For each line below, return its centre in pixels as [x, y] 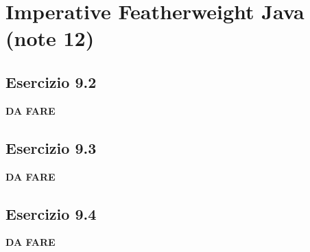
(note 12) [50, 38]
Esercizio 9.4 [51, 213]
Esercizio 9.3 [51, 147]
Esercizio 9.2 [51, 81]
